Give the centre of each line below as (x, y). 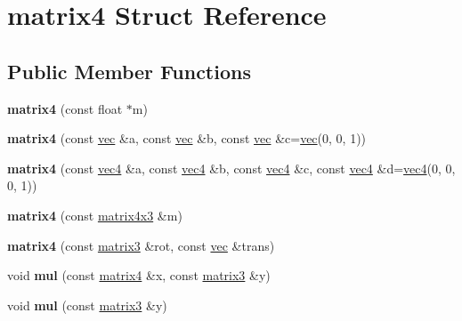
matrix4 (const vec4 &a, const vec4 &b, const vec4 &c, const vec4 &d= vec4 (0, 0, (231, 168)
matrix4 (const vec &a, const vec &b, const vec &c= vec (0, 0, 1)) (187, 138)
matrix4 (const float (65, 108)
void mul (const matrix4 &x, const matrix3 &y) (139, 275)
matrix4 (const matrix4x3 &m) (95, 215)
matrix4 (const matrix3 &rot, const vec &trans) (141, 245)
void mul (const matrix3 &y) (87, 305)
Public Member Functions (129, 71)
